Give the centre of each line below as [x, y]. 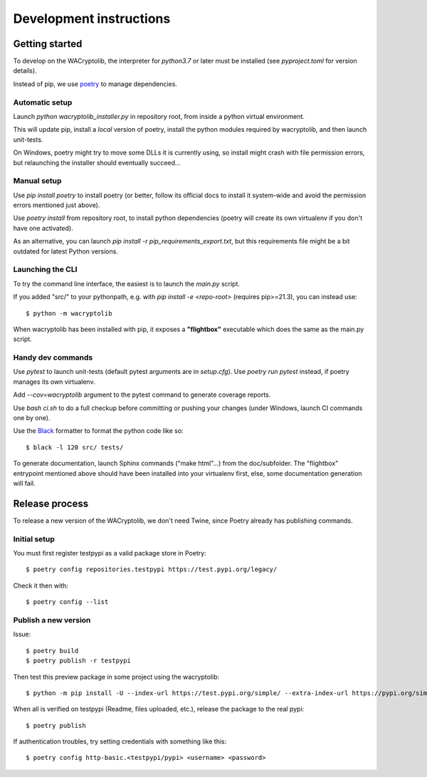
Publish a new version [52, 620]
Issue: [22, 635]
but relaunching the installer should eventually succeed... [97, 162]
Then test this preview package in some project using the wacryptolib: [116, 677]
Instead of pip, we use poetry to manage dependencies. [95, 84]
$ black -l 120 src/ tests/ [75, 447]
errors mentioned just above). [57, 205]
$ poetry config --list [67, 602]
